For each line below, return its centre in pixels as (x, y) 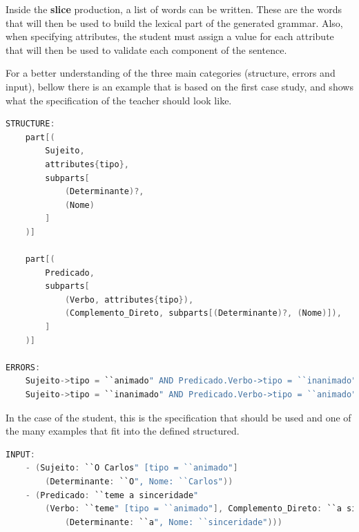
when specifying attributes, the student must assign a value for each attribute (170, 36)
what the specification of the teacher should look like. (119, 100)
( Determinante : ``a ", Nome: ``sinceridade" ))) (173, 522)
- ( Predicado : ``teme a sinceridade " (112, 495)
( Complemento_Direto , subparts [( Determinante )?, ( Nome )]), (203, 313)
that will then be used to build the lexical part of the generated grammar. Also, (174, 22)
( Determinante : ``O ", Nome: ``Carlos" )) (139, 482)
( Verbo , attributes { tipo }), (129, 300)
